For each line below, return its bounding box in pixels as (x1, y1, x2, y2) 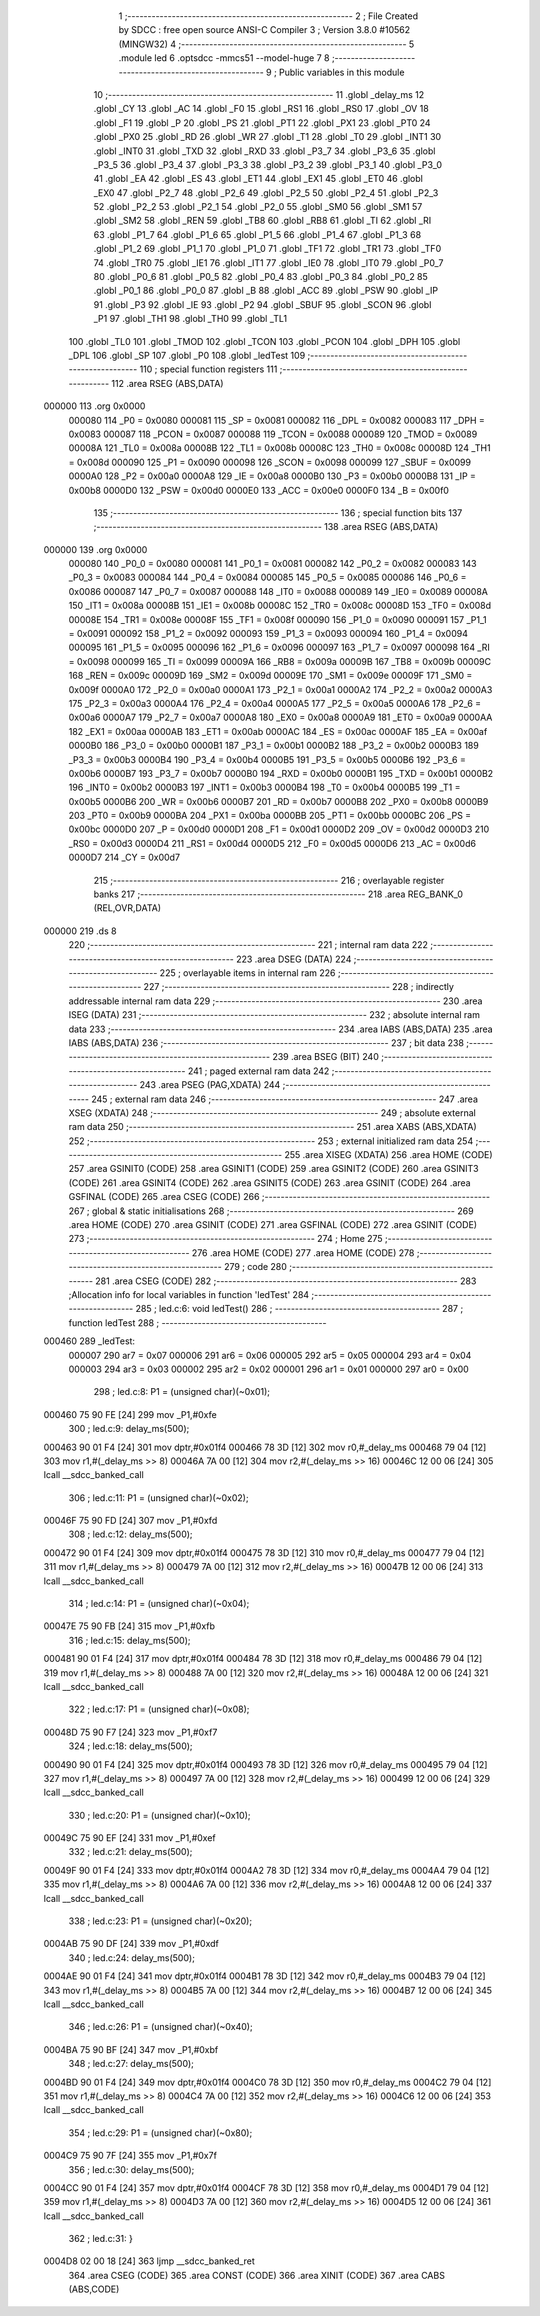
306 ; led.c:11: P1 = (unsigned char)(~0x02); (68, 1491, 249, 1504)
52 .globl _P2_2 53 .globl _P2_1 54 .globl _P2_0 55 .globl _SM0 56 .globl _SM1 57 (93, 201, 423, 213)
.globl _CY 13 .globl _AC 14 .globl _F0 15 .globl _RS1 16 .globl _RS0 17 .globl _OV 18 (93, 103, 429, 115)
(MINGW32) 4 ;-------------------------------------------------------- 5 (118, 38, 415, 50)
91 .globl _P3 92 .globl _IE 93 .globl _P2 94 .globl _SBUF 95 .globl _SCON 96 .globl (93, 298, 432, 310)
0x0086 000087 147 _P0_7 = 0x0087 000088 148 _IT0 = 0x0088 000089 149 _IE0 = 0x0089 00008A (68, 585, 489, 597)
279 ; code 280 (223, 1261, 287, 1273)
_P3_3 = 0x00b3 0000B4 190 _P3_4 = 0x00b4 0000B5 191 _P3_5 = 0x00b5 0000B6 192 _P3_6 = (68, 753, 467, 765)
